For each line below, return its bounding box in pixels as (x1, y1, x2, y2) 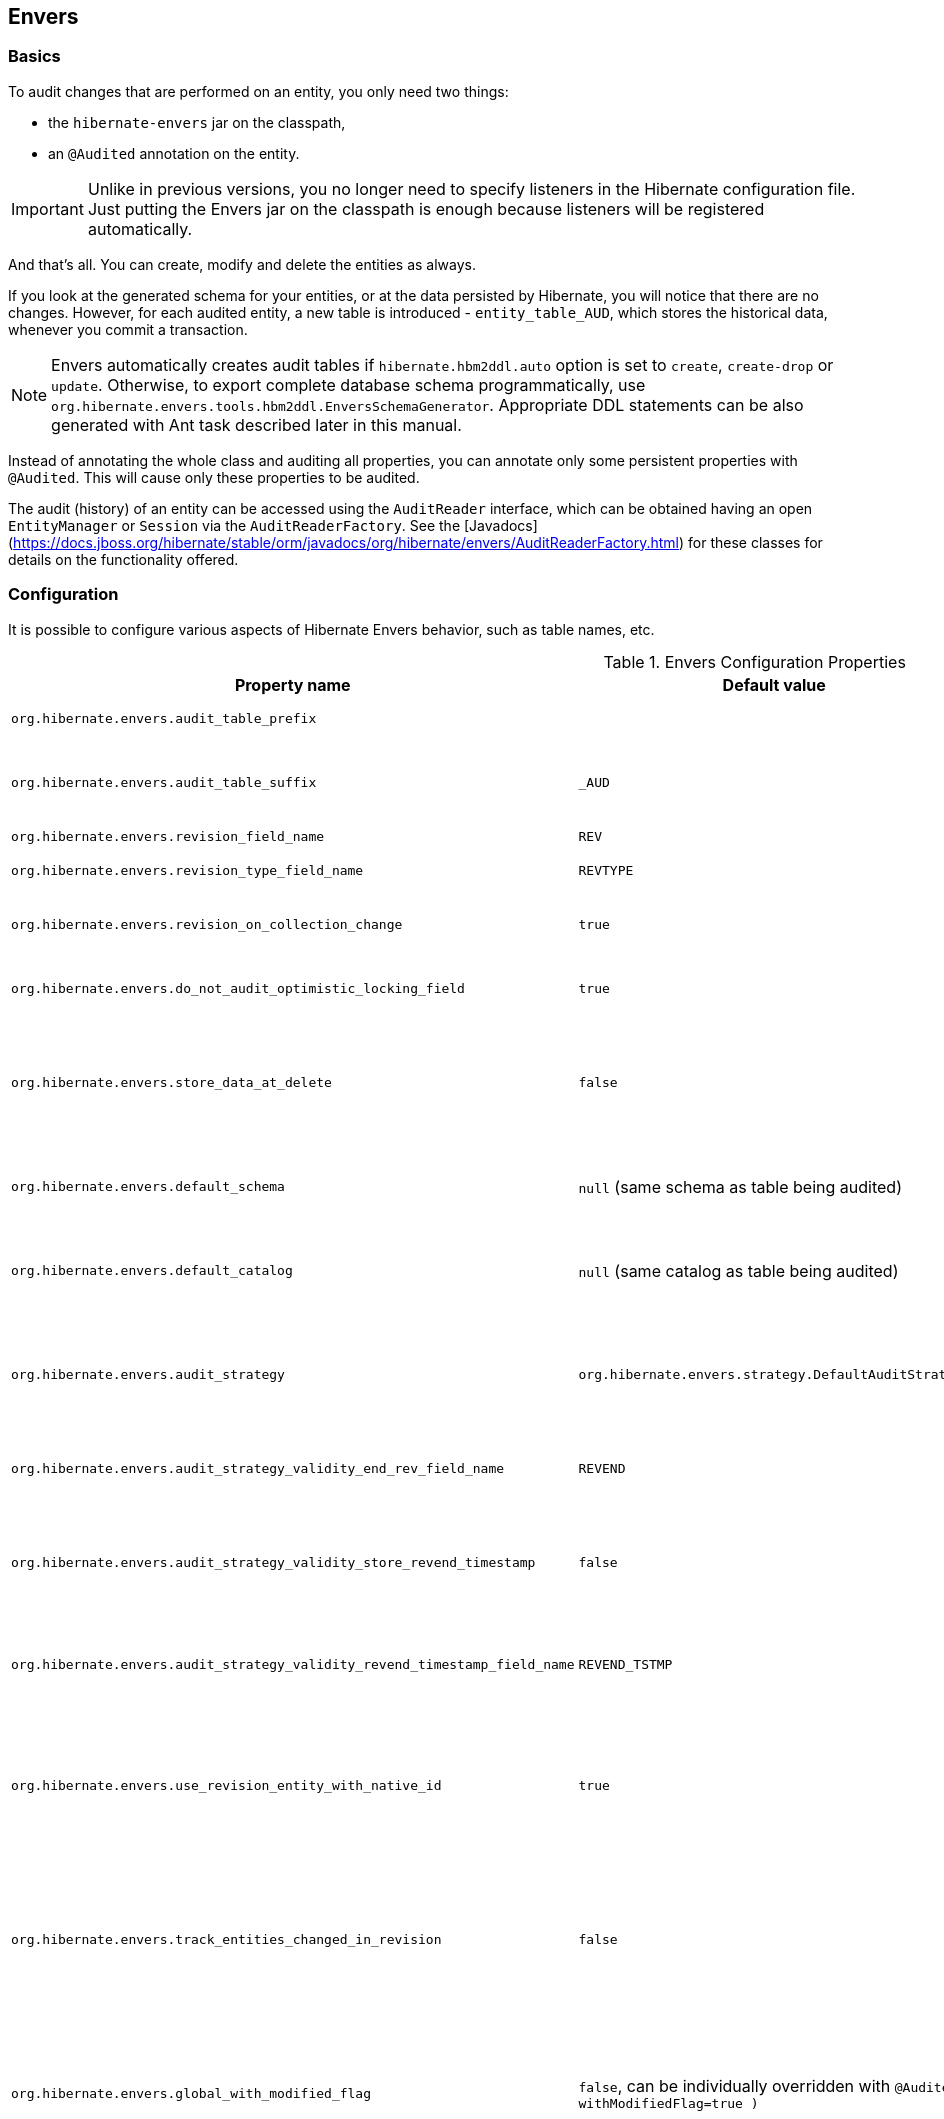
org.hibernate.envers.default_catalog (11, 1263, 293, 1279)
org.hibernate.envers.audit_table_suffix (11, 775, 317, 791)
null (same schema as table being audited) (578, 1176, 902, 1197)
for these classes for (688, 533, 823, 551)
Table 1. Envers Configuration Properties (603, 651, 906, 672)
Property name (234, 674, 351, 695)
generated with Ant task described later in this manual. (51, 414, 462, 435)
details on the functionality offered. (8, 550, 239, 568)
